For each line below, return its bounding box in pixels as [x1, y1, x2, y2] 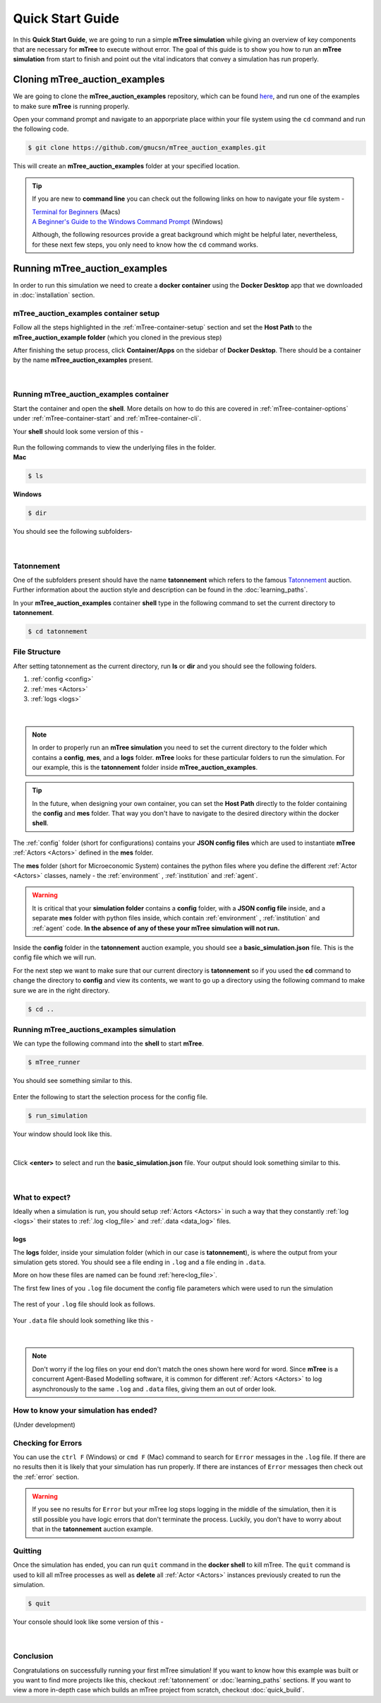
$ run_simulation [28, 1111, 88, 1120]
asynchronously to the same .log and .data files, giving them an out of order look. [32, 1384, 277, 1393]
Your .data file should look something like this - [13, 1316, 155, 1325]
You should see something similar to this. [13, 1077, 133, 1085]
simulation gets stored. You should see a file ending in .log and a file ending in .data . [13, 1258, 266, 1267]
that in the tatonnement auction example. [32, 1525, 153, 1533]
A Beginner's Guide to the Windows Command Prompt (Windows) [32, 217, 224, 226]
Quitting [13, 1545, 42, 1555]
